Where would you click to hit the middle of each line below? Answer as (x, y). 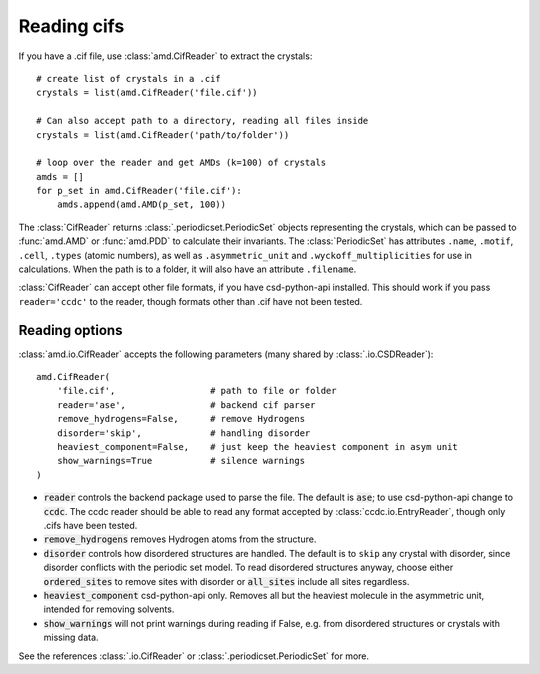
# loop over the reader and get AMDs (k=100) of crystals (181, 163)
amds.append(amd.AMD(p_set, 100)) (141, 204)
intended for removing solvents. (109, 609)
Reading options (70, 330)
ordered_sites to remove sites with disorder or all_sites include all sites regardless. (226, 581)
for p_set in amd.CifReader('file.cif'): (139, 191)
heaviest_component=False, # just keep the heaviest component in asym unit (257, 447)
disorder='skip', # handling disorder (183, 433)
